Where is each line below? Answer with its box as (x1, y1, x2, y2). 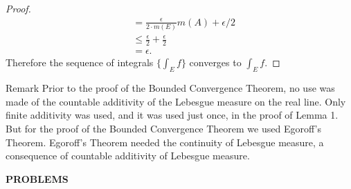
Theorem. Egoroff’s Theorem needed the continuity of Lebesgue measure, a (6, 135, 324, 149)
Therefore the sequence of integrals (6, 55, 154, 70)
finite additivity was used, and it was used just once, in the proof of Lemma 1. (6, 108, 339, 122)
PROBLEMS (6, 171, 69, 186)
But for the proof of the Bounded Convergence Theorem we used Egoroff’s (6, 121, 321, 135)
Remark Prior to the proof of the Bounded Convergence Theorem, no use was (6, 81, 335, 95)
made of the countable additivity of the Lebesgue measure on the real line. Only (6, 94, 346, 108)
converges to (189, 55, 242, 70)
